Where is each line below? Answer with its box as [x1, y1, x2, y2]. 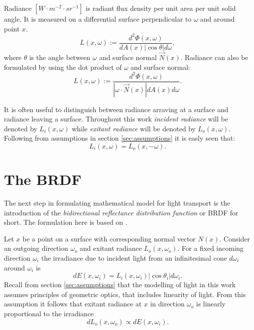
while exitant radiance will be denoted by [72, 123, 196, 133]
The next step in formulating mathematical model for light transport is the [4, 198, 230, 208]
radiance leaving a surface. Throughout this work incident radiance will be [4, 114, 228, 124]
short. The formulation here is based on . [4, 217, 127, 227]
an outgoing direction [4, 243, 68, 253]
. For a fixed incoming [177, 243, 244, 253]
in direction [150, 299, 185, 309]
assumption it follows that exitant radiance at [4, 299, 142, 309]
